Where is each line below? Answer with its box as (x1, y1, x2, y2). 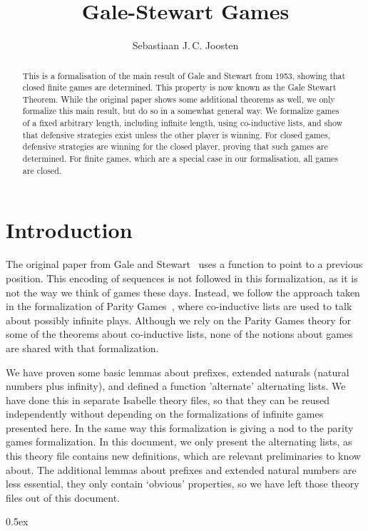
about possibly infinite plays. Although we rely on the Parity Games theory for (6, 312, 352, 327)
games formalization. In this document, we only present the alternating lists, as (6, 434, 352, 449)
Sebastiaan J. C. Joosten (132, 38, 239, 53)
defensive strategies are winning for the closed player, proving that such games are (22, 140, 328, 153)
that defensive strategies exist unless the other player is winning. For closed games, (22, 128, 331, 140)
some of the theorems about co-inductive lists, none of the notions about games (6, 326, 353, 341)
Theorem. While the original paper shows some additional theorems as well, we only (22, 93, 335, 105)
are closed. (22, 164, 62, 176)
